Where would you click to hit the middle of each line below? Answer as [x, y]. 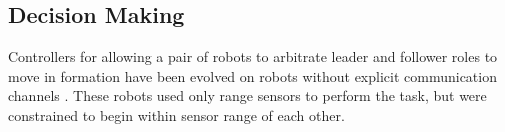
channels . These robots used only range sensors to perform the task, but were [247, 95]
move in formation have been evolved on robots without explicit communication [252, 75]
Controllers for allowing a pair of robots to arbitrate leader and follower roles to [253, 56]
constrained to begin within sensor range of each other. [176, 114]
